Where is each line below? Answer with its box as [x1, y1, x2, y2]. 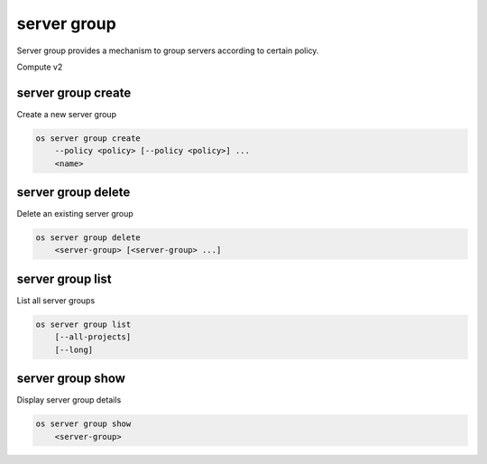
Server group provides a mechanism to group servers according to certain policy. [16, 45, 319, 56]
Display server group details [16, 394, 122, 405]
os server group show [35, 419, 132, 429]
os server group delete [35, 233, 142, 243]
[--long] [54, 344, 94, 355]
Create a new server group [16, 108, 117, 119]
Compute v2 [16, 61, 63, 72]
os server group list [35, 319, 132, 329]
